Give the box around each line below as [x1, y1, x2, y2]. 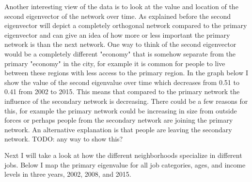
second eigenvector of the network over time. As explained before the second [4, 11, 231, 21]
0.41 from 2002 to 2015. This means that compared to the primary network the [4, 86, 240, 97]
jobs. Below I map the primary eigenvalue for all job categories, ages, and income [4, 159, 246, 169]
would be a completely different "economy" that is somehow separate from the [4, 48, 236, 58]
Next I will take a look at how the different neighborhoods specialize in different [4, 150, 242, 160]
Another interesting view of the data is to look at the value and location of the [4, 1, 238, 11]
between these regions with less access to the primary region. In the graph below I [4, 68, 249, 78]
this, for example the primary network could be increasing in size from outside [4, 105, 237, 115]
